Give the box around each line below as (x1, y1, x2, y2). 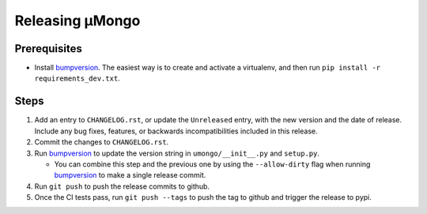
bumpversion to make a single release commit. (54, 171, 206, 180)
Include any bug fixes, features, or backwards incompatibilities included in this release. (34, 126, 318, 136)
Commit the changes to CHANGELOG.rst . (34, 137, 169, 147)
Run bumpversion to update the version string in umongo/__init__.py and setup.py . (34, 148, 320, 158)
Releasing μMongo (14, 12, 141, 29)
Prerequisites (14, 42, 82, 55)
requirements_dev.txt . (34, 73, 120, 83)
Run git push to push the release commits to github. (34, 182, 210, 191)
